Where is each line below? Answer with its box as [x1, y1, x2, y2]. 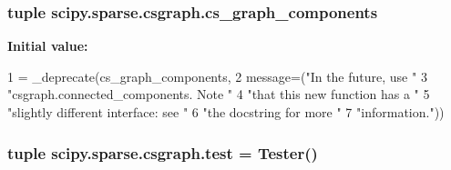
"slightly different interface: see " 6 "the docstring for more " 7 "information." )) [7, 103, 445, 121]
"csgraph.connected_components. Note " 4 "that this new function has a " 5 [7, 85, 430, 104]
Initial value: [7, 36, 88, 55]
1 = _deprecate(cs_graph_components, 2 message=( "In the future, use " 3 [7, 66, 427, 85]
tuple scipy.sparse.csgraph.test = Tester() [7, 141, 318, 164]
